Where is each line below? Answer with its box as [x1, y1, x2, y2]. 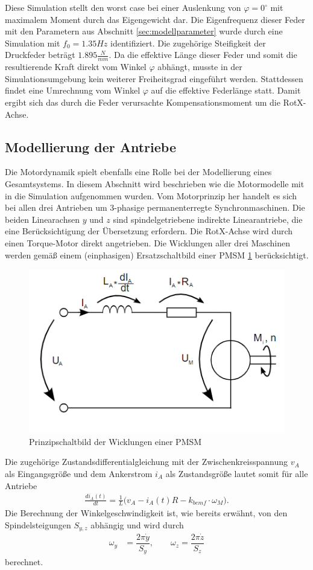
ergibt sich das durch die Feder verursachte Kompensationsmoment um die [5, 95, 280, 108]
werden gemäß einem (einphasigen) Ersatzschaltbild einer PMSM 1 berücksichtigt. [5, 248, 309, 261]
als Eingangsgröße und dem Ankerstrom [5, 467, 153, 479]
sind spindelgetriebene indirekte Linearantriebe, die [113, 213, 303, 225]
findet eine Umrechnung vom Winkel [5, 84, 141, 97]
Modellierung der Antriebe [5, 137, 176, 156]
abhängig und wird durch [90, 519, 184, 531]
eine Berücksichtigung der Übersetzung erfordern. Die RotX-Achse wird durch [5, 225, 293, 237]
